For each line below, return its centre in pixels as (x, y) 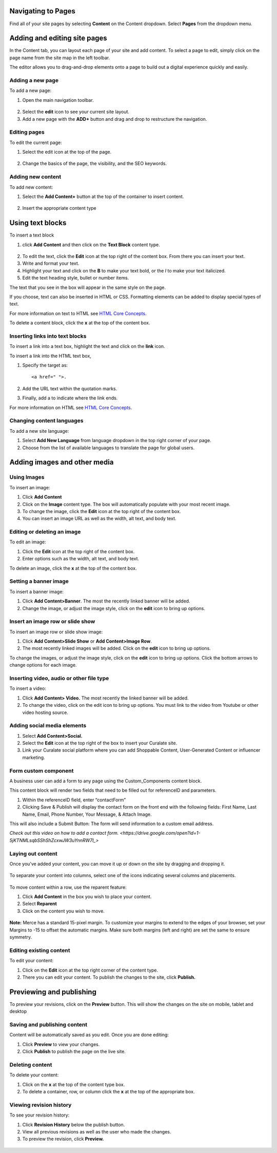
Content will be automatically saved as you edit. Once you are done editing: (89, 1035)
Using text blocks (38, 223)
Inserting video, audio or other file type (59, 678)
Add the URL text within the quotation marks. (70, 389)
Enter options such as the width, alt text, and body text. (81, 559)
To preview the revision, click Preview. (63, 1139)
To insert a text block (32, 235)
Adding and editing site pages (58, 38)
